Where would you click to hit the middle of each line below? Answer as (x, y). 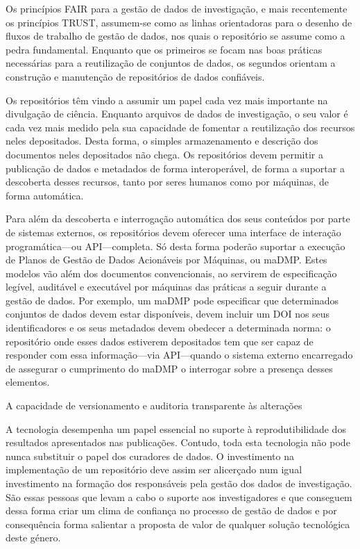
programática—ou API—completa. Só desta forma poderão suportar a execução (175, 246)
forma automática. (45, 195)
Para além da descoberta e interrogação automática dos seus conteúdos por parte (178, 219)
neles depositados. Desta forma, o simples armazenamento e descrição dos (162, 141)
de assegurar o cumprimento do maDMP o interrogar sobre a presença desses (169, 368)
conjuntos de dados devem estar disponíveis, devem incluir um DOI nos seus (168, 314)
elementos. (28, 382)
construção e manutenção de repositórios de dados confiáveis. (135, 76)
